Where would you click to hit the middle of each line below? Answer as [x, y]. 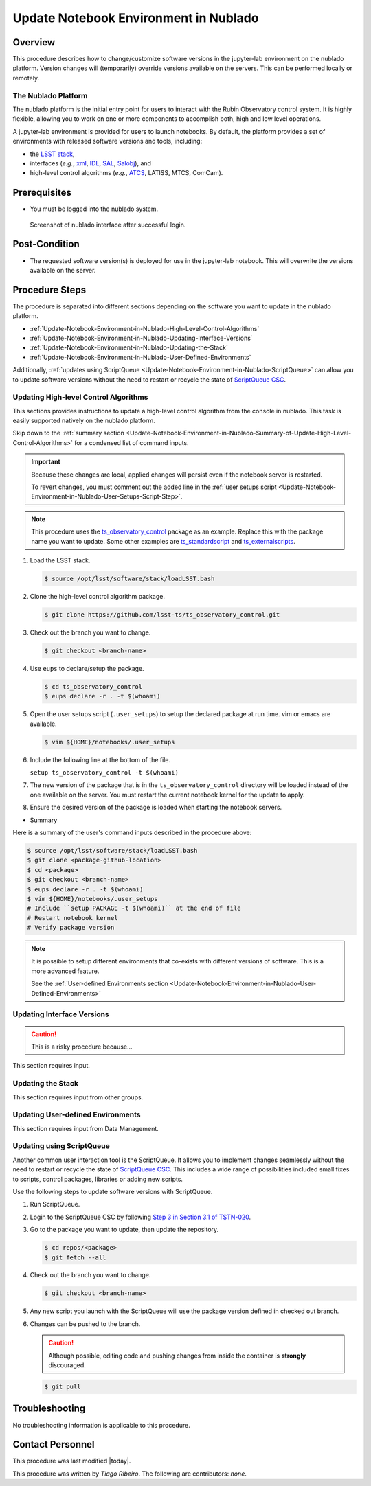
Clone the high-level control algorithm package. [97, 596]
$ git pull [63, 1387]
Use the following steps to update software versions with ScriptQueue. [113, 1191]
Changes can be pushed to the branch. [85, 1324]
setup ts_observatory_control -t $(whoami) [104, 773]
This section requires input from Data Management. [86, 1128]
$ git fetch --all [75, 1257]
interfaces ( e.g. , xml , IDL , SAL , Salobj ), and [90, 163]
